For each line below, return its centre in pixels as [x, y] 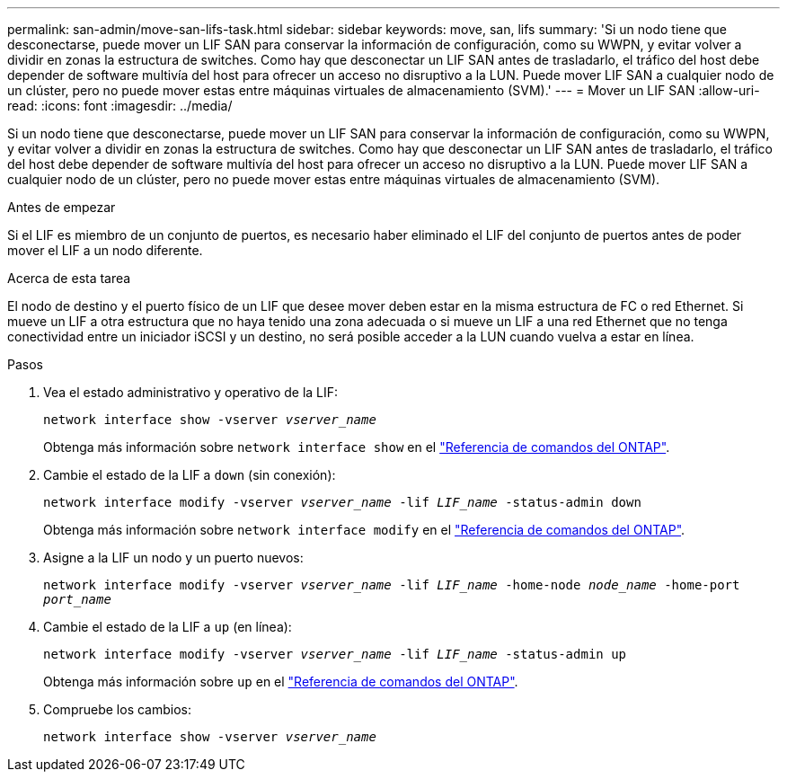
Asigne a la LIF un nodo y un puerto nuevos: [173, 558]
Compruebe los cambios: [117, 709]
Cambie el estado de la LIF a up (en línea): [168, 627]
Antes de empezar [62, 207]
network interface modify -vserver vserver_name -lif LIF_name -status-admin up [335, 654]
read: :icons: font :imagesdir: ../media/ [120, 106]
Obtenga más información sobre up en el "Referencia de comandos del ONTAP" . [281, 682]
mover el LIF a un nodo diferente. [105, 250]
